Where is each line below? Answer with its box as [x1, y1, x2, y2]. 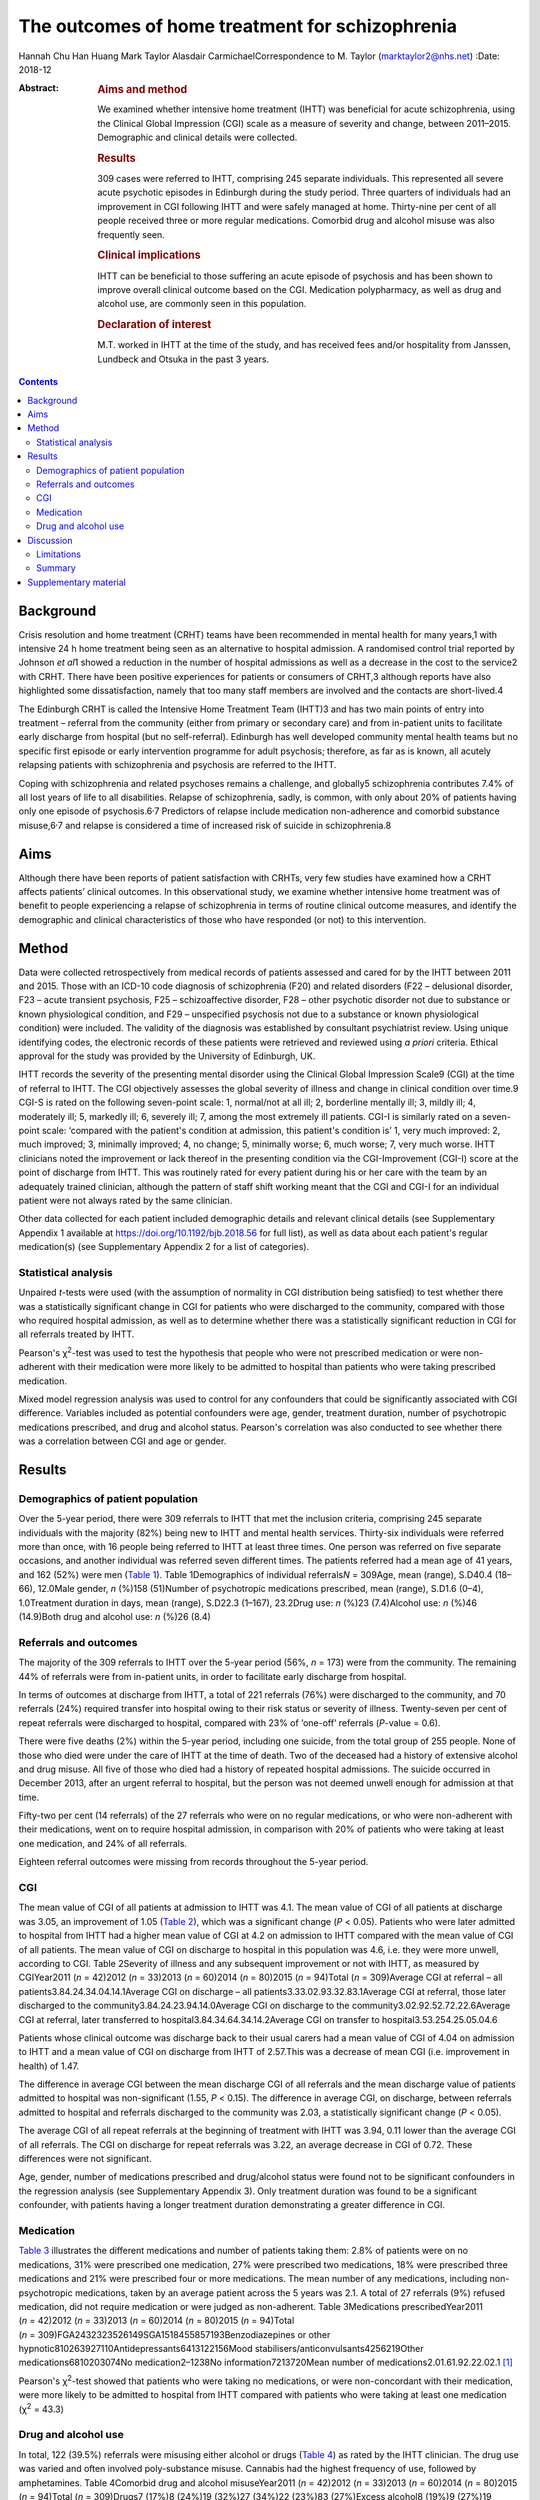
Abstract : [18, 82, 59, 94]
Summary [36, 562, 77, 574]
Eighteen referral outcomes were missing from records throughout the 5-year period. [18, 1856, 369, 1868]
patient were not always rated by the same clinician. [18, 1194, 233, 1206]
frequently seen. [97, 228, 165, 240]
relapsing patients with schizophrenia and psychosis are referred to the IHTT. [18, 759, 337, 771]
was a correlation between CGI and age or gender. [18, 1435, 227, 1447]
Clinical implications [97, 248, 201, 262]
